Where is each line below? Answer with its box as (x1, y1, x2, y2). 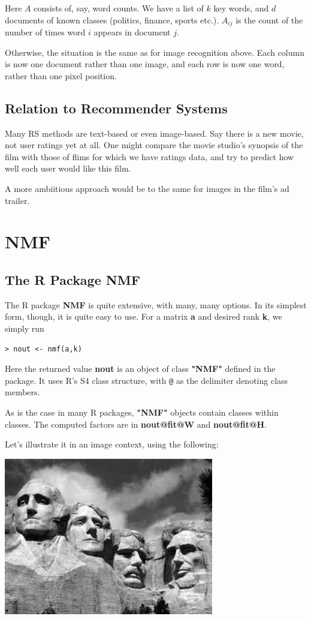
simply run (5, 321, 44, 334)
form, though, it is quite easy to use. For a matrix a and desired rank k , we (5, 310, 282, 323)
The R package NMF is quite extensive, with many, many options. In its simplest (5, 298, 307, 311)
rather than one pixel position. (5, 69, 117, 82)
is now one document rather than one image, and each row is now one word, (5, 58, 285, 70)
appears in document (93, 26, 171, 38)
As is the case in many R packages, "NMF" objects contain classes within (5, 405, 279, 418)
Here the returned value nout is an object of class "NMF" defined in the (5, 362, 276, 375)
